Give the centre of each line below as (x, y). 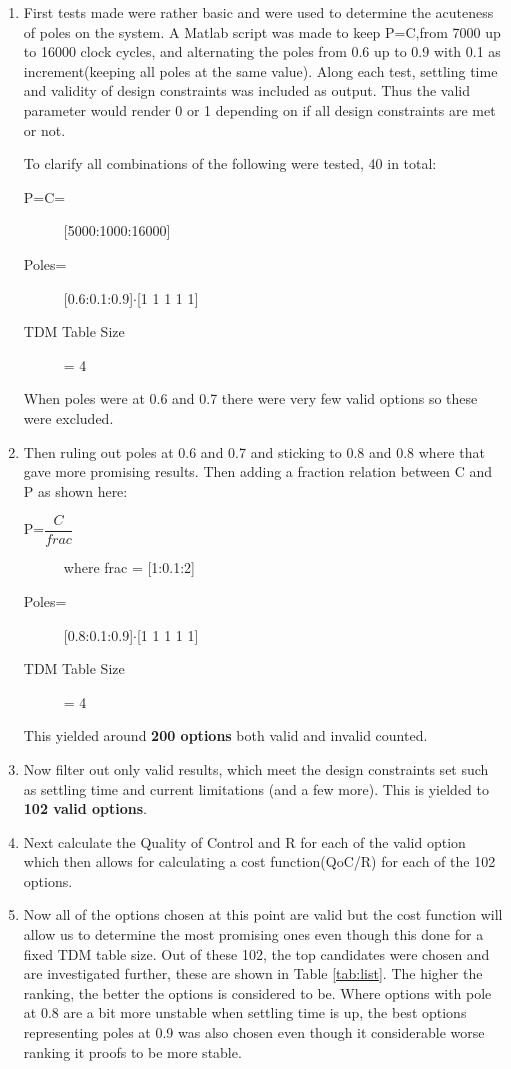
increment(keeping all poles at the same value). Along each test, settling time (260, 70)
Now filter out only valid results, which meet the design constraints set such (256, 768)
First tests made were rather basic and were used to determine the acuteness (258, 12)
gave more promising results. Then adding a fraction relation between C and (258, 471)
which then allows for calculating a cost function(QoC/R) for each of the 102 (259, 861)
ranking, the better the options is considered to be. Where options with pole (257, 992)
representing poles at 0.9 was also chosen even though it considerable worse (254, 1032)
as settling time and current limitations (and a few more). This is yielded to (256, 788)
